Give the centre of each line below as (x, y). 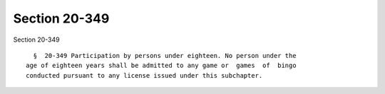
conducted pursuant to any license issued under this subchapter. (144, 75)
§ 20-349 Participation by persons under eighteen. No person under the (165, 55)
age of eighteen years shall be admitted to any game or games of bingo (161, 66)
